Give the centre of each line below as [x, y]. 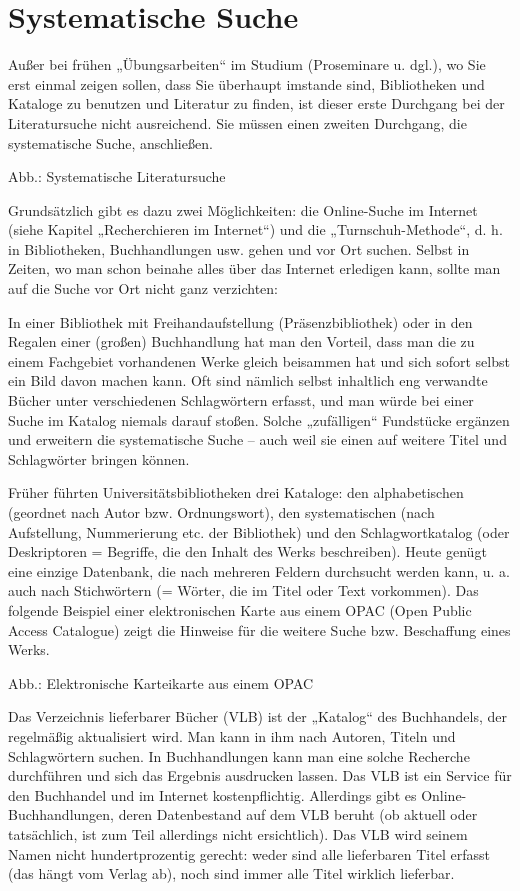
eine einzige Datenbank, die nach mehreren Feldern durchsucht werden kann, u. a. [259, 570]
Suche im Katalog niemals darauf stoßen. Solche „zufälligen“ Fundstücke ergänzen [259, 419]
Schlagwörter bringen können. [99, 458]
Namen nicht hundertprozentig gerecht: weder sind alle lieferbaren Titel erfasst [249, 853]
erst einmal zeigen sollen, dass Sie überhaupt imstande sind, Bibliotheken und [246, 83]
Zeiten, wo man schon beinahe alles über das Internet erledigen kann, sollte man [254, 268]
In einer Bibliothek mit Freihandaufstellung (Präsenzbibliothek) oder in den [240, 321]
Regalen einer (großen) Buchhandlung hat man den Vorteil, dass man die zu [241, 341]
